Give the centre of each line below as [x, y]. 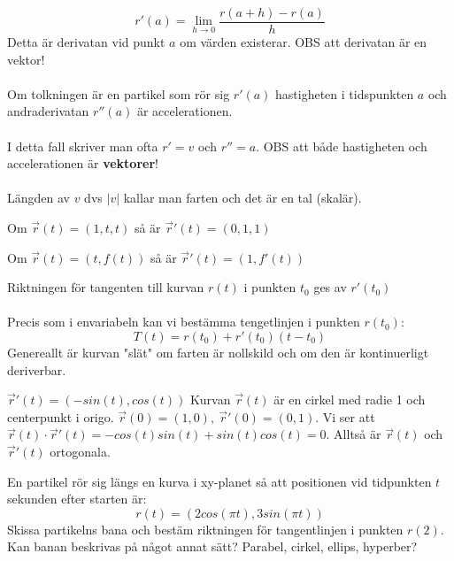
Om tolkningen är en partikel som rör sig [119, 93]
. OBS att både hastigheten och [342, 146]
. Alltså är [354, 434]
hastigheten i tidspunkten [345, 93]
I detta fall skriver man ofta [83, 146]
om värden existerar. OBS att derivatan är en [304, 42]
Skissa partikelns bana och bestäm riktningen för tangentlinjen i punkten [205, 529]
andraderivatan [48, 111]
